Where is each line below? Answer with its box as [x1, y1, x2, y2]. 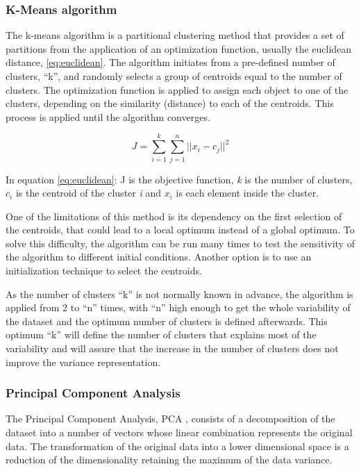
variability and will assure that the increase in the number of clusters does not [6, 341, 339, 356]
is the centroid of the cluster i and [15, 185, 161, 200]
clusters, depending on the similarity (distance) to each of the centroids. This [6, 96, 334, 110]
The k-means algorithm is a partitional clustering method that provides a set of [6, 28, 344, 42]
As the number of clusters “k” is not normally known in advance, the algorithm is [6, 286, 353, 301]
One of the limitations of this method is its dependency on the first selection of [6, 208, 342, 223]
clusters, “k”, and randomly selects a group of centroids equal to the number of [6, 69, 342, 83]
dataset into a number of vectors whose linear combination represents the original [6, 425, 353, 440]
